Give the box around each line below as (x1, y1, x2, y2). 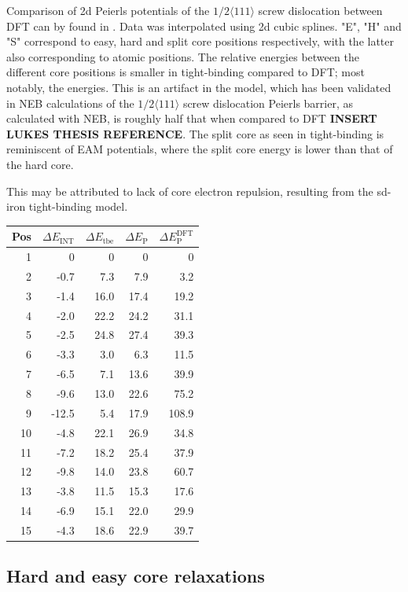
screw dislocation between (258, 2, 383, 18)
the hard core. (6, 156, 74, 172)
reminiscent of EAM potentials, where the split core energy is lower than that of (6, 141, 393, 157)
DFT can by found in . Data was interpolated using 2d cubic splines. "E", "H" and (6, 17, 402, 34)
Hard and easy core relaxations (6, 564, 265, 588)
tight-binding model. (28, 198, 128, 215)
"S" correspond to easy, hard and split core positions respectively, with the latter (6, 33, 395, 50)
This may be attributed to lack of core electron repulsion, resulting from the (6, 182, 373, 199)
